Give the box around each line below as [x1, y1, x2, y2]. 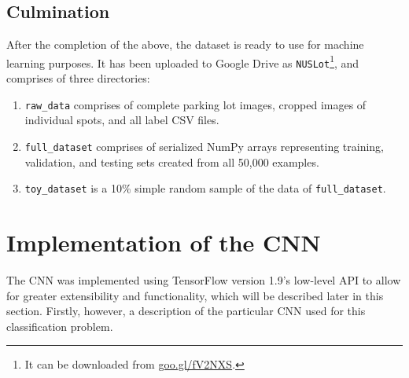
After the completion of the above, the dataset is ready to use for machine [6, 36, 364, 53]
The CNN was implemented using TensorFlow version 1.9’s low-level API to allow [6, 271, 401, 288]
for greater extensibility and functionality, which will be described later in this [6, 287, 384, 303]
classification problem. [6, 317, 113, 334]
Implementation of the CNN [6, 226, 321, 259]
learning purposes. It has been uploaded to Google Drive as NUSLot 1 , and [6, 52, 359, 71]
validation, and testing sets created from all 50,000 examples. [24, 153, 319, 170]
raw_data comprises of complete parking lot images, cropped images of [24, 96, 367, 112]
